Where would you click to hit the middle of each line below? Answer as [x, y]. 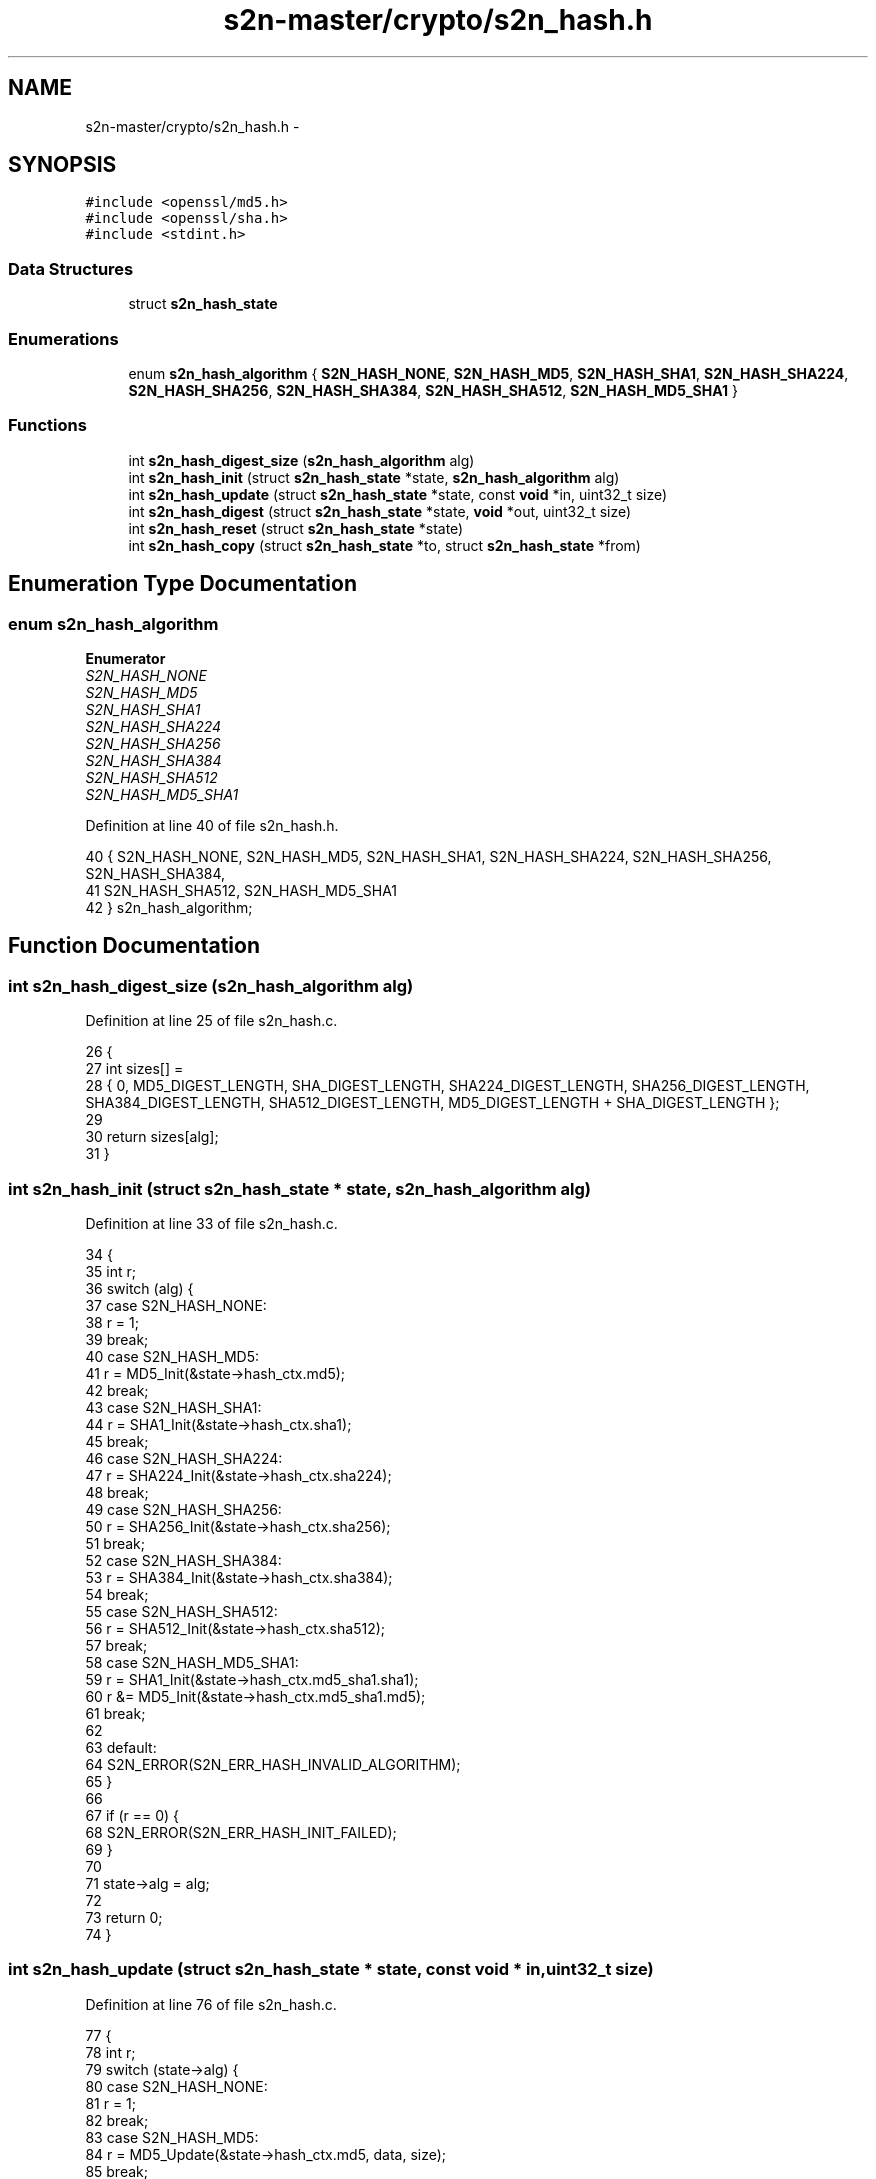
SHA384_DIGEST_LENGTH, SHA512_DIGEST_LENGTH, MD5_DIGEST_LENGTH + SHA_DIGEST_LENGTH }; [432, 1103]
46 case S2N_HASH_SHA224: [184, 1458]
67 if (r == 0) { [132, 1815]
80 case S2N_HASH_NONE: [176, 2086]
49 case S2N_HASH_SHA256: [183, 1509]
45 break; [117, 1441]
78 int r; [110, 2052]
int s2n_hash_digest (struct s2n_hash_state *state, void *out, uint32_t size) [380, 511]
